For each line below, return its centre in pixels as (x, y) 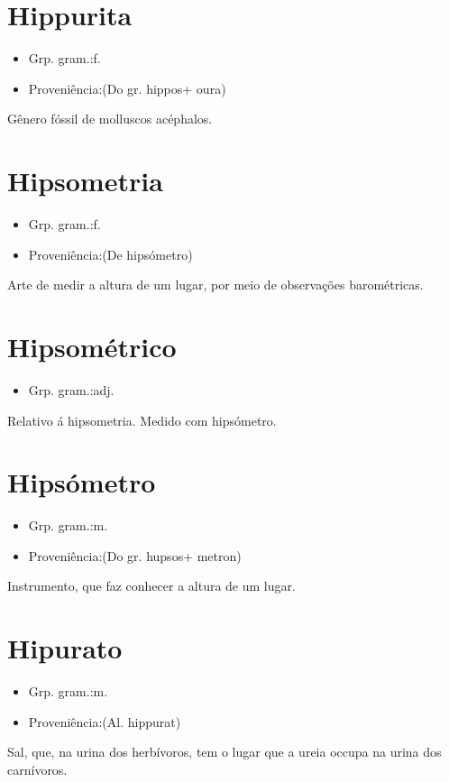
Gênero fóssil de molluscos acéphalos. (110, 119)
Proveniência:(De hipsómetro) (110, 254)
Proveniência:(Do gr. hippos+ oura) (127, 88)
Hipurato (65, 648)
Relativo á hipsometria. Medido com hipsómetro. (142, 420)
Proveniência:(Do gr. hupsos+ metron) (135, 555)
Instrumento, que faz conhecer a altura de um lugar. (151, 586)
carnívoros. (37, 769)
